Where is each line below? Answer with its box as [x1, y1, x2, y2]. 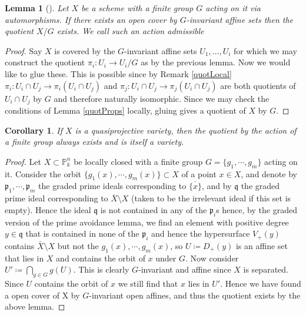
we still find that [118, 277, 178, 290]
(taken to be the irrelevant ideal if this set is [131, 192, 291, 204]
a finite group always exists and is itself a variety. [5, 135, 184, 148]
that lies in [5, 251, 44, 264]
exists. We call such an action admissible [56, 25, 204, 37]
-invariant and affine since [138, 263, 231, 276]
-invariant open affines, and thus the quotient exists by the [89, 289, 301, 301]
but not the [57, 239, 99, 251]
